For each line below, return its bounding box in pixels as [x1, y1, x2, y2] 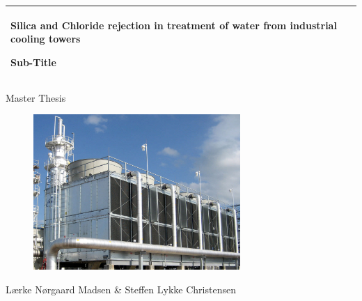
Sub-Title [10, 54, 56, 69]
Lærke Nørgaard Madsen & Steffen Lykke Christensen [6, 281, 236, 296]
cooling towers [10, 31, 81, 46]
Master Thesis [6, 90, 66, 105]
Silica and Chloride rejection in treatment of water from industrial [10, 17, 337, 32]
